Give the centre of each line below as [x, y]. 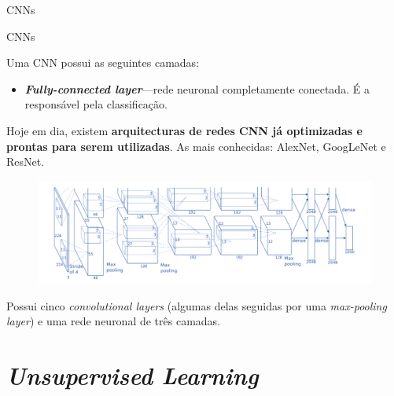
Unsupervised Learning [133, 375]
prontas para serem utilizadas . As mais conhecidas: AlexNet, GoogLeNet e [196, 146]
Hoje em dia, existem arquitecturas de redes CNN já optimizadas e [184, 130]
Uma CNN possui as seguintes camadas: [103, 62]
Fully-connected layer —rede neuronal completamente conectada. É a [197, 88]
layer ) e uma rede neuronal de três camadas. [114, 321]
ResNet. [26, 161]
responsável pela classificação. [96, 104]
